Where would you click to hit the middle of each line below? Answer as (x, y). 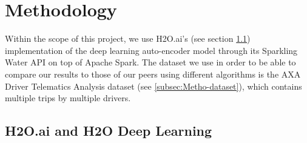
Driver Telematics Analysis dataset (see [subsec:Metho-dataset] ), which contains (153, 86)
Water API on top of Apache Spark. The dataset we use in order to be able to (150, 62)
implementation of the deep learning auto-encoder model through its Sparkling (151, 50)
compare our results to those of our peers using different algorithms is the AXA (153, 74)
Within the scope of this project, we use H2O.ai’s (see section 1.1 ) (128, 38)
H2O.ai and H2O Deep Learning (109, 131)
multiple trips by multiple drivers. (68, 98)
